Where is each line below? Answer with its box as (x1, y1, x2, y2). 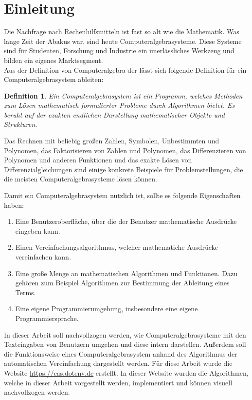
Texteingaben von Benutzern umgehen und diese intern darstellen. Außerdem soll (4, 339, 246, 349)
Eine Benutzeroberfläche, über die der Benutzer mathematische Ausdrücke (15, 216, 237, 226)
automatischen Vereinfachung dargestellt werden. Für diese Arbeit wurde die (4, 358, 233, 368)
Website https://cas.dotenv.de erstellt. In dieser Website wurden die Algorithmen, (4, 367, 249, 378)
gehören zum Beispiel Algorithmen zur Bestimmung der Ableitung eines (15, 278, 230, 288)
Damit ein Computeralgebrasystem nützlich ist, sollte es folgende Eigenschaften (4, 190, 241, 200)
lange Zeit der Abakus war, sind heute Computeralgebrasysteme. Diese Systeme (4, 36, 242, 46)
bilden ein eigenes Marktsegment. (4, 55, 103, 65)
